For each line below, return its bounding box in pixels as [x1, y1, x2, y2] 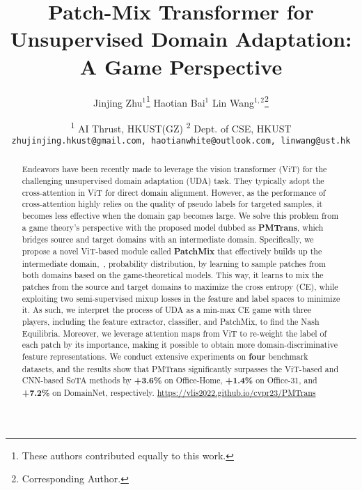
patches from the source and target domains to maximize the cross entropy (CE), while [22, 281, 338, 293]
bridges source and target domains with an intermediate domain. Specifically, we [22, 233, 314, 245]
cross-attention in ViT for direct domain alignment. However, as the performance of [22, 186, 326, 198]
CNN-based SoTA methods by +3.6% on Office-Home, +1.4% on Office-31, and [22, 374, 317, 387]
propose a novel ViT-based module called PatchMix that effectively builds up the [22, 245, 322, 258]
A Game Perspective [79, 52, 283, 80]
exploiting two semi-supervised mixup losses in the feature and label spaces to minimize [22, 292, 340, 304]
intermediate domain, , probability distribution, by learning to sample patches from [22, 257, 326, 269]
